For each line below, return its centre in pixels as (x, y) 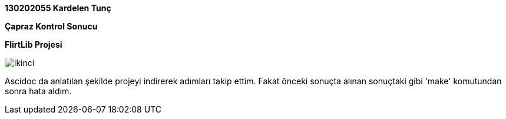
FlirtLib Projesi (34, 44)
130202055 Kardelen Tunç (58, 8)
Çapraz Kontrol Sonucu (51, 26)
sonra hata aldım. (38, 91)
